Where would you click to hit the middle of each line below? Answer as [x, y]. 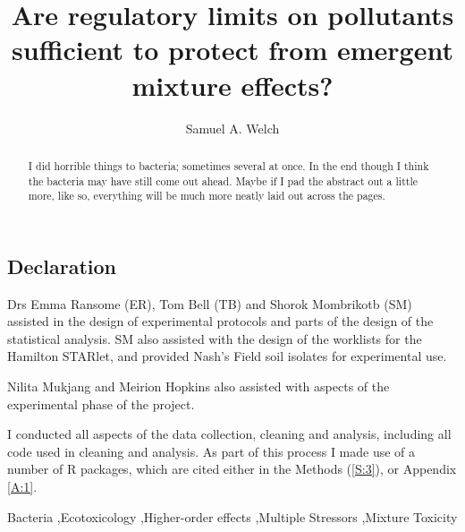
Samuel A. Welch [232, 128]
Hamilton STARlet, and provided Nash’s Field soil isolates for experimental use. [227, 356]
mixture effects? [232, 85]
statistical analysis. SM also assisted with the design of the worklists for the [215, 338]
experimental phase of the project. [101, 403]
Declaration [62, 266]
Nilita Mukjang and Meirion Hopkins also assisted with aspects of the [199, 386]
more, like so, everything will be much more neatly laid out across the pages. [207, 196]
